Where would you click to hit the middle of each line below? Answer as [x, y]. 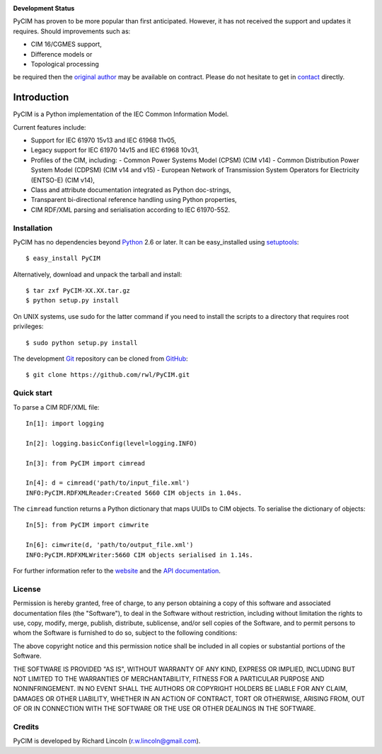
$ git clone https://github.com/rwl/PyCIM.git [108, 375]
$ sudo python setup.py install [82, 343]
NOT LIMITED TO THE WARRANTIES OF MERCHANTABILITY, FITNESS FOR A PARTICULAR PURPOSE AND [169, 679]
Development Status [44, 8]
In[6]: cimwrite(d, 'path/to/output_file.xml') [110, 545]
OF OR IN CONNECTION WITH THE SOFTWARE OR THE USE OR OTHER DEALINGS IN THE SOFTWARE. [164, 709]
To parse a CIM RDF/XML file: [56, 407]
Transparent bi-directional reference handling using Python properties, [134, 200]
